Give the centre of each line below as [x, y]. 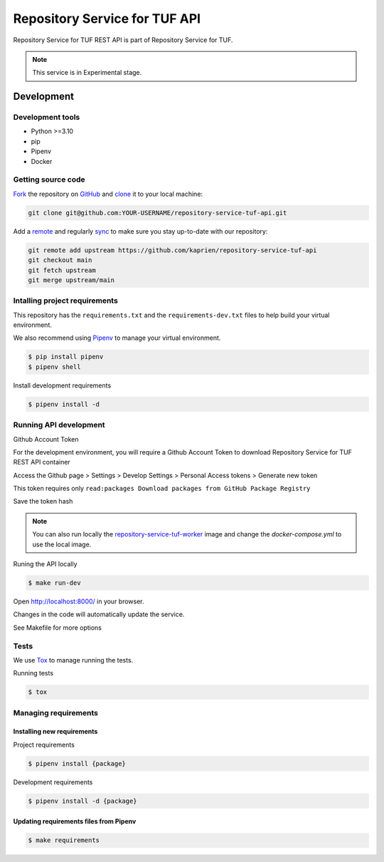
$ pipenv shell [54, 367]
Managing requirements [56, 712]
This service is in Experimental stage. [87, 73]
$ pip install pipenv [66, 357]
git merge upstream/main [71, 280]
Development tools [47, 118]
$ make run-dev [54, 583]
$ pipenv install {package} [77, 763]
